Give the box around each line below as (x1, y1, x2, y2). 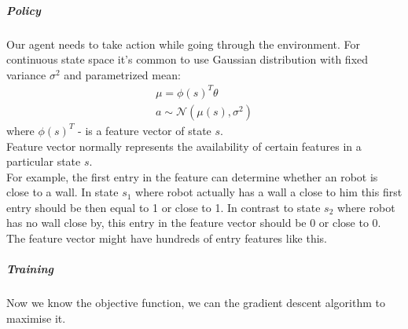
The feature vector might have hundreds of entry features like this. (6, 230, 327, 247)
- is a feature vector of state (78, 122, 211, 138)
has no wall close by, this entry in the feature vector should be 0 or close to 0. (6, 214, 381, 231)
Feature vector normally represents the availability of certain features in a (6, 137, 362, 154)
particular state (6, 153, 81, 170)
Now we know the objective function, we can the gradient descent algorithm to (6, 294, 385, 311)
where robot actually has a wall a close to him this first (135, 184, 402, 200)
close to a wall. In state (6, 184, 119, 200)
